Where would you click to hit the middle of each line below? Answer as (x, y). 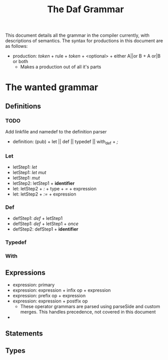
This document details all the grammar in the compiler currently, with (77, 35)
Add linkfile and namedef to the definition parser (56, 132)
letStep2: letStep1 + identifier (44, 183)
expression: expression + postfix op (50, 301)
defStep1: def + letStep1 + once (46, 224)
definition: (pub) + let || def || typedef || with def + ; (65, 142)
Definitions (23, 106)
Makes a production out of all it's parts (61, 67)
